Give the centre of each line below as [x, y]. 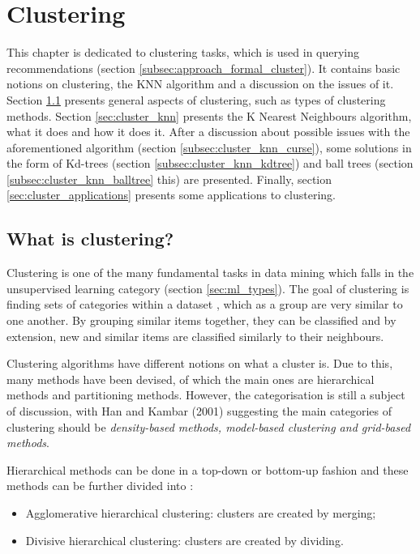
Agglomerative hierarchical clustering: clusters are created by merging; [201, 512]
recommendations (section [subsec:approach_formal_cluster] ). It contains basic [204, 68]
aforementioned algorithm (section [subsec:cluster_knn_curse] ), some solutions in [209, 147]
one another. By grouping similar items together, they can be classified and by [201, 320]
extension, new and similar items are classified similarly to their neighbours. [195, 336]
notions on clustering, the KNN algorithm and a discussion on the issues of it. [200, 84]
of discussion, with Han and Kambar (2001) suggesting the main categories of [199, 411]
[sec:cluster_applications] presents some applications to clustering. [171, 195]
